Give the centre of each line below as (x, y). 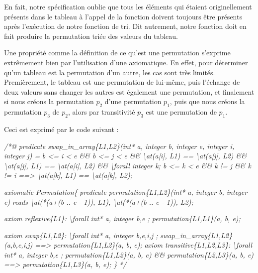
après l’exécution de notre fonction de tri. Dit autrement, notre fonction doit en (125, 26)
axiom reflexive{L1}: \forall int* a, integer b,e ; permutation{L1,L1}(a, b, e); (122, 218)
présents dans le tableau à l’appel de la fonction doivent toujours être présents (123, 16)
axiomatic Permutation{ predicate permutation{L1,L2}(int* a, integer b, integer (126, 192)
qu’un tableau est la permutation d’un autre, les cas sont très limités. (110, 72)
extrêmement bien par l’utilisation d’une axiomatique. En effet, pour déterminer (126, 62)
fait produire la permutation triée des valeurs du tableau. (91, 36)
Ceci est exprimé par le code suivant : (61, 129)
